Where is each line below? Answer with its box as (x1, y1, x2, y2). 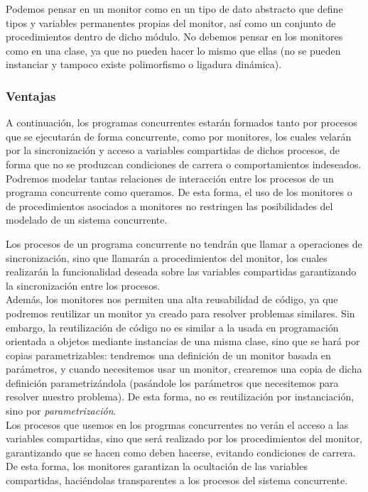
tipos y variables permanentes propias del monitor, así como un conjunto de (6, 15, 336, 30)
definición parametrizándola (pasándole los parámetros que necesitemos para (6, 375, 339, 390)
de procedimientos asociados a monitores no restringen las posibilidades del (6, 198, 333, 213)
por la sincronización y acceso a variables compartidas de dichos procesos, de (6, 143, 340, 158)
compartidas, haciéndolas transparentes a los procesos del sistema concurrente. (6, 473, 348, 488)
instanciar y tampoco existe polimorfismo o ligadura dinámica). (6, 57, 282, 72)
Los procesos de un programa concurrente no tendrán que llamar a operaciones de (6, 236, 362, 251)
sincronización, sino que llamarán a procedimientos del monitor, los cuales (6, 250, 328, 265)
